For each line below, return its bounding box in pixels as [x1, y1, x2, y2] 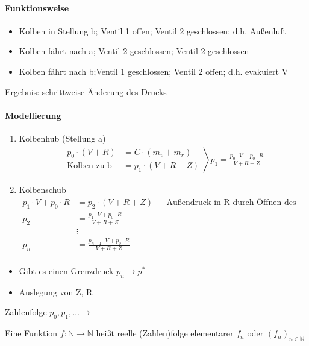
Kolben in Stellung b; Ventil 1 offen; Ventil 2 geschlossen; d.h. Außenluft [19, 24, 287, 37]
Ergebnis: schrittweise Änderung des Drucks [5, 85, 167, 98]
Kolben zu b [67, 162, 112, 171]
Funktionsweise [5, 1, 69, 14]
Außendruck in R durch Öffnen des [166, 198, 296, 207]
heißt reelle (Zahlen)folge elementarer [96, 327, 234, 339]
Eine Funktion [5, 327, 58, 339]
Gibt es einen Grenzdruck [19, 264, 114, 277]
